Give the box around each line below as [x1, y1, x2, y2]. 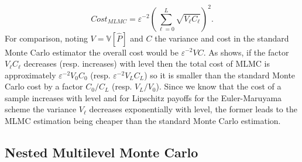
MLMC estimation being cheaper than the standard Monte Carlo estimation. [5, 115, 281, 127]
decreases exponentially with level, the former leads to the [89, 103, 297, 115]
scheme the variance [5, 103, 77, 115]
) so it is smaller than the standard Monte [144, 68, 296, 81]
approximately [5, 68, 56, 81]
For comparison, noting [5, 32, 88, 44]
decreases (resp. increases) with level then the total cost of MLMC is [23, 57, 270, 70]
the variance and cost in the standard [155, 32, 289, 44]
